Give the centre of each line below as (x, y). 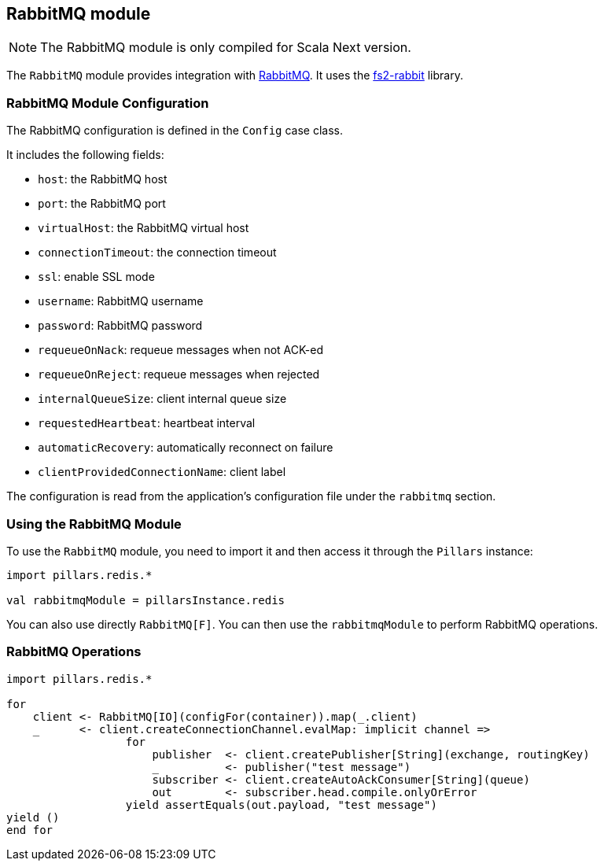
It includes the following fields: (85, 155)
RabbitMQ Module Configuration (108, 103)
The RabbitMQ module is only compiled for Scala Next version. (226, 48)
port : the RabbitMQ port (102, 204)
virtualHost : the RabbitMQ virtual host (144, 228)
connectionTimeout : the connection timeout (157, 253)
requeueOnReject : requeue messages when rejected (179, 374)
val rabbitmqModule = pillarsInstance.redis (146, 600)
